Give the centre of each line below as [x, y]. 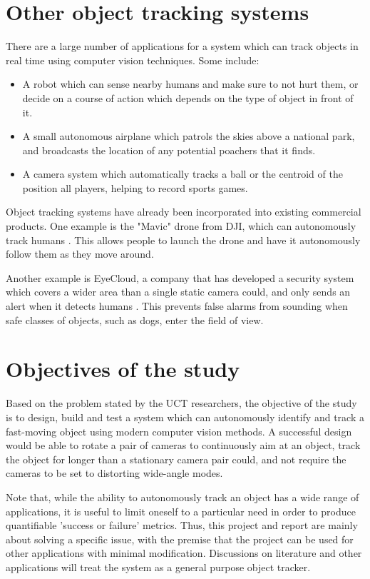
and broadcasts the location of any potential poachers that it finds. [169, 150]
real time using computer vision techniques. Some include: [133, 60]
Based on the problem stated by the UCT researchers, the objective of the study [181, 403]
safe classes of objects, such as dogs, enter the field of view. [135, 319]
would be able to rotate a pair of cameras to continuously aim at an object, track [183, 445]
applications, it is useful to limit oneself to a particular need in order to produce [181, 511]
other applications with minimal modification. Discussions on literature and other [184, 553]
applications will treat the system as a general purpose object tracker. [158, 567]
